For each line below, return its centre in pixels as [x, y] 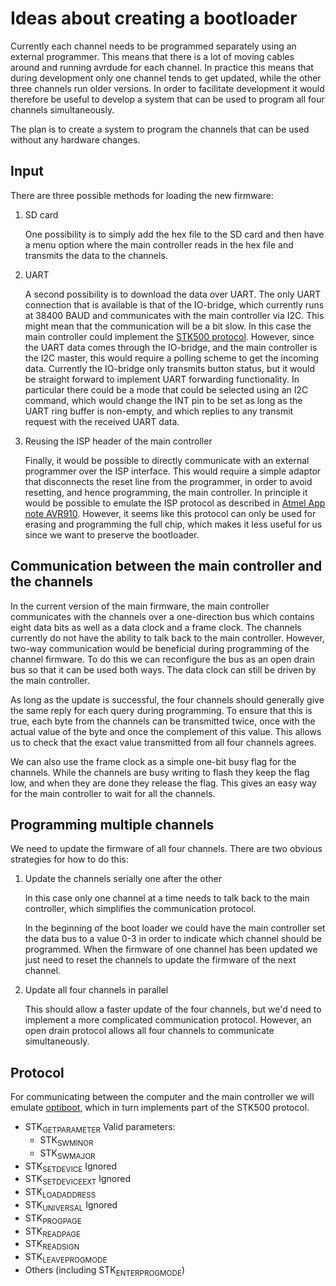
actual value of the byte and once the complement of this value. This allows [166, 731]
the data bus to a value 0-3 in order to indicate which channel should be [173, 939]
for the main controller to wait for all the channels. [113, 793]
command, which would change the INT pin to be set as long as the [163, 400]
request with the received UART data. [102, 421]
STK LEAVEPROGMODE [66, 1258]
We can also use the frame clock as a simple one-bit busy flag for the [153, 761]
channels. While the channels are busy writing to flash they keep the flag [160, 772]
